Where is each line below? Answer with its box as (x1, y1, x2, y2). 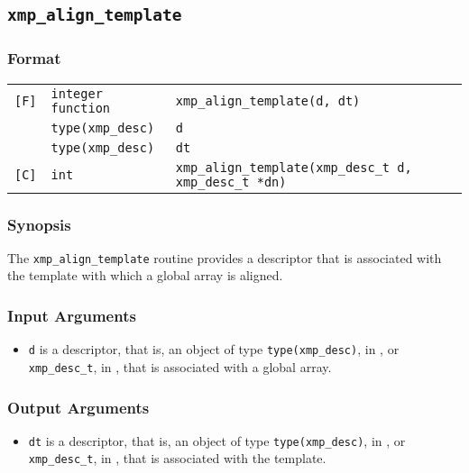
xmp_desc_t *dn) (175, 174, 287, 189)
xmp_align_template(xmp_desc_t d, (175, 159, 412, 175)
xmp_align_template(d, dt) (175, 93, 361, 108)
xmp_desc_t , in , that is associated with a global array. (28, 357, 332, 376)
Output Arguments (7, 396, 150, 418)
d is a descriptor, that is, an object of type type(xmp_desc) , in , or (28, 340, 400, 359)
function (51, 100, 111, 115)
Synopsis (7, 213, 71, 235)
